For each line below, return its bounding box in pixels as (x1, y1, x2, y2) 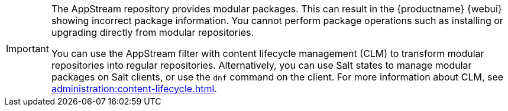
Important (6, 43, 49, 55)
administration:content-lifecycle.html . (51, 83, 217, 95)
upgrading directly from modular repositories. (51, 26, 254, 38)
